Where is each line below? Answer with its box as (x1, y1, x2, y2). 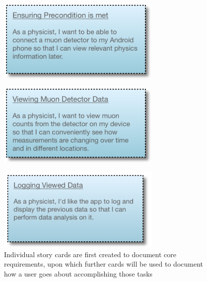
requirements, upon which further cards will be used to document (4, 259, 204, 269)
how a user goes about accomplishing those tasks (4, 268, 153, 279)
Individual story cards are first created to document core (4, 249, 176, 259)
